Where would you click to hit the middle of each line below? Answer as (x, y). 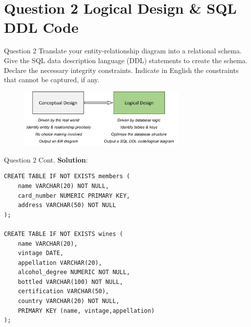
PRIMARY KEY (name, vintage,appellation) (86, 311)
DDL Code (41, 27)
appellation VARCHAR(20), (60, 263)
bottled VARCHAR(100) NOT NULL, (70, 282)
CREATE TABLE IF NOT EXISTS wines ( (64, 234)
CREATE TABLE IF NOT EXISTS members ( (67, 176)
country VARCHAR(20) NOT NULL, (69, 301)
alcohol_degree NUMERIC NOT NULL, (74, 272)
